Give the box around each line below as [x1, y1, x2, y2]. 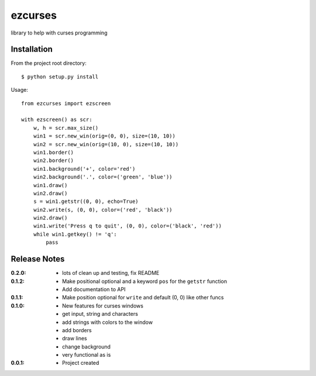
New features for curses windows [62, 302, 143, 309]
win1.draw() [33, 182, 68, 188]
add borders [62, 326, 92, 333]
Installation [11, 44, 53, 54]
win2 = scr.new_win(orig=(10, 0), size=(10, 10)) [33, 141, 178, 147]
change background [62, 343, 111, 350]
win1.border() [33, 149, 74, 156]
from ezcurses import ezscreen [21, 100, 111, 106]
